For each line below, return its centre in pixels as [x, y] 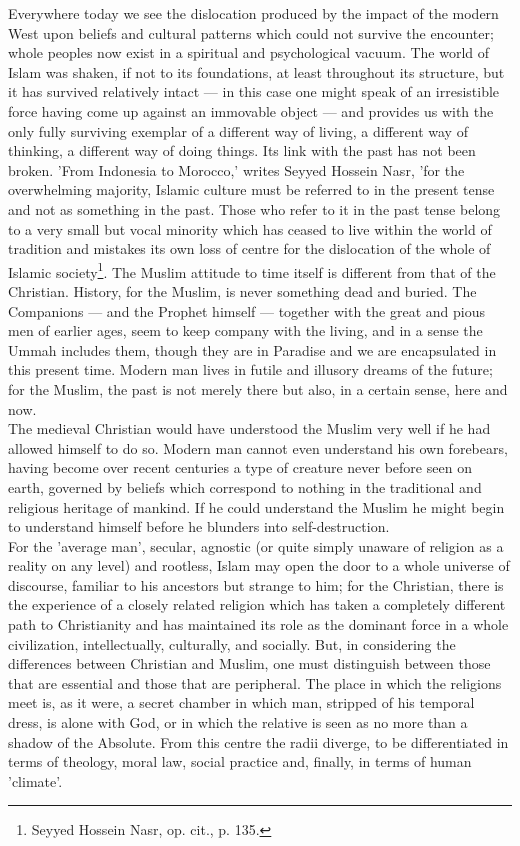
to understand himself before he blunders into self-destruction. [199, 526]
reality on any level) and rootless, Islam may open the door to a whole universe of [259, 565]
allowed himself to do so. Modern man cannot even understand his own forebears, [258, 447]
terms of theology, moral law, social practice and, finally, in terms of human [240, 761]
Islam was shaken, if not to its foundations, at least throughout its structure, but [256, 71]
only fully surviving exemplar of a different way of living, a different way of [238, 130]
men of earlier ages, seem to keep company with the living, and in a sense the [245, 330]
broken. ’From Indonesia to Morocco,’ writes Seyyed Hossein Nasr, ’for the [236, 169]
